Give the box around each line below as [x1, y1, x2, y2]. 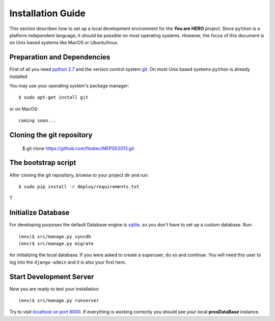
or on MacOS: [9, 106, 39, 112]
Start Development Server [9, 272, 94, 281]
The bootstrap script [9, 158, 76, 167]
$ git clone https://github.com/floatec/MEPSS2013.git [22, 145, 134, 151]
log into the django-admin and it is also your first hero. [9, 259, 127, 265]
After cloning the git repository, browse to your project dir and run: [9, 172, 149, 178]
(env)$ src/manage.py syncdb [18, 234, 91, 239]
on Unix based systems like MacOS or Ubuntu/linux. [9, 40, 119, 46]
